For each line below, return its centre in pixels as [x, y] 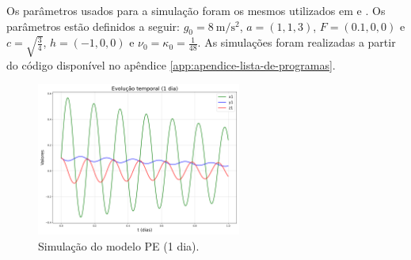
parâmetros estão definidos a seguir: [93, 26]
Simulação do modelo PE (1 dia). [119, 245]
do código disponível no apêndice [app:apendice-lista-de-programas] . [171, 64]
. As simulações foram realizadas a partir [297, 42]
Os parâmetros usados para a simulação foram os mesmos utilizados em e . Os [196, 10]
